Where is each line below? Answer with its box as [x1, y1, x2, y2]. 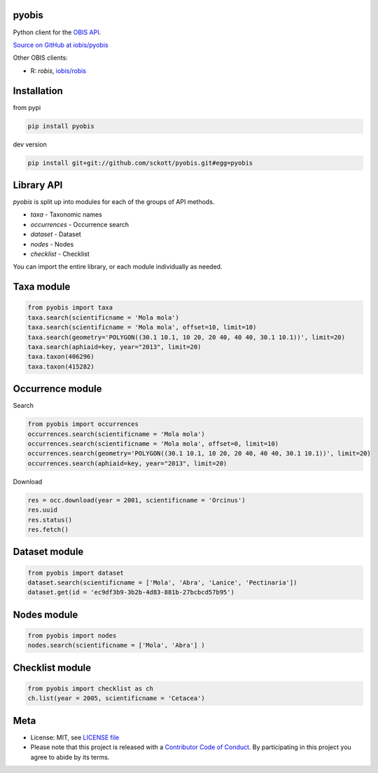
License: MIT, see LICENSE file [30, 733, 120, 741]
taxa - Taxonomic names [30, 210, 103, 219]
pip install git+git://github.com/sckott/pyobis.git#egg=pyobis [27, 158, 253, 167]
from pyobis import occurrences [27, 420, 139, 428]
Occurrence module [13, 383, 102, 395]
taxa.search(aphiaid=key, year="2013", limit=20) [27, 343, 202, 350]
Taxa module [13, 281, 71, 293]
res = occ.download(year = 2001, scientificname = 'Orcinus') [27, 496, 246, 504]
